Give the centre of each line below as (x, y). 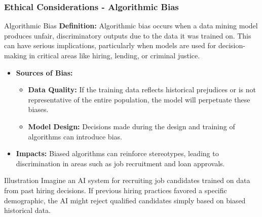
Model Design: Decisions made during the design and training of (132, 126)
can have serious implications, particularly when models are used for (110, 45)
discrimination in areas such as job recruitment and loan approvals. (120, 163)
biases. (38, 109)
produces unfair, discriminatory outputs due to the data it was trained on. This (128, 35)
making (15, 55)
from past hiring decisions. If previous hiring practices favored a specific (116, 190)
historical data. (27, 210)
